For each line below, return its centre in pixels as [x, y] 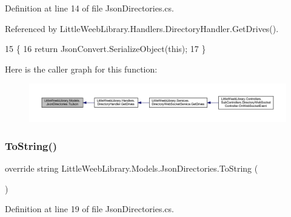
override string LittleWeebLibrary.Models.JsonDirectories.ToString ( [132, 168]
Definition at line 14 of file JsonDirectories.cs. [89, 8]
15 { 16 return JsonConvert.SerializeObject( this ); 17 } [105, 49]
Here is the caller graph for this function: [81, 69]
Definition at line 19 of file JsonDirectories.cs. [89, 209]
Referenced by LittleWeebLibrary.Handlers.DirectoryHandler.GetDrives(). [142, 28]
